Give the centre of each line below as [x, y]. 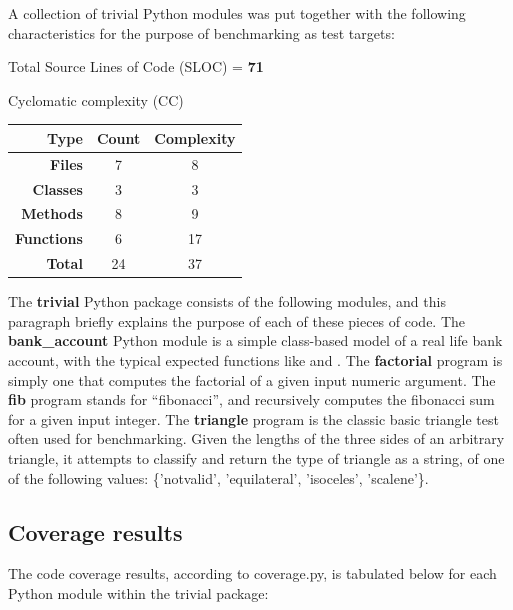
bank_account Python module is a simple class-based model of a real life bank [255, 340]
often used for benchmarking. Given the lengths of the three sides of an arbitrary [256, 438]
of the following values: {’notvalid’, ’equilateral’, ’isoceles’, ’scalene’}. [218, 477]
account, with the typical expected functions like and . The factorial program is [255, 359]
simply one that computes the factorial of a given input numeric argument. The [252, 379]
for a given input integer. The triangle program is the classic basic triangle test [253, 418]
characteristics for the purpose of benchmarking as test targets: [201, 32]
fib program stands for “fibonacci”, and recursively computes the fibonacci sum [251, 399]
